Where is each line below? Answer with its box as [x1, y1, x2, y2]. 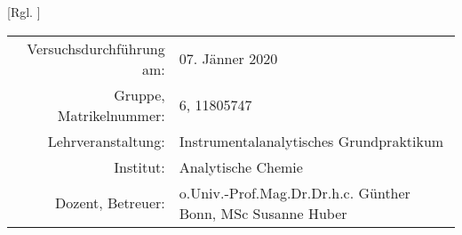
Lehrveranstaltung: [47, 130, 165, 151]
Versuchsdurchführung [27, 37, 165, 59]
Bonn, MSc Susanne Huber [179, 202, 347, 223]
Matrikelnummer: [57, 104, 165, 126]
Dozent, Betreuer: [55, 192, 165, 214]
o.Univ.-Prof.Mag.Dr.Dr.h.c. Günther [179, 182, 410, 203]
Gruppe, [114, 84, 165, 105]
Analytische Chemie [179, 156, 303, 177]
